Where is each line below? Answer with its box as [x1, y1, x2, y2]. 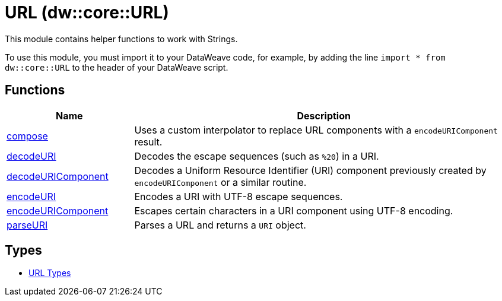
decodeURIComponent [7, 170, 109, 182]
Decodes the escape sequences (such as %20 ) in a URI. [134, 150, 379, 162]
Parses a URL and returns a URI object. [134, 218, 306, 231]
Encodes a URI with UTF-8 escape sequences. [134, 190, 343, 202]
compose [7, 129, 48, 142]
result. [134, 135, 163, 148]
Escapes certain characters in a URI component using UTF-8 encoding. [134, 204, 453, 217]
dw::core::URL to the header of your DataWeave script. [5, 62, 228, 72]
